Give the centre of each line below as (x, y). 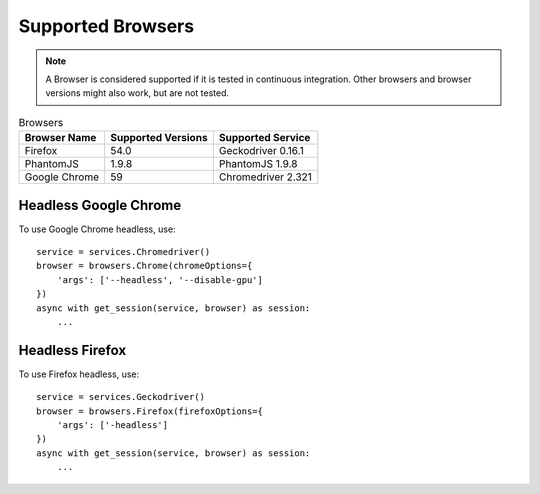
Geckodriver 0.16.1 (261, 151)
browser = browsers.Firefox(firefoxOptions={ (150, 411)
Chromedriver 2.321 (265, 177)
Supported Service (264, 138)
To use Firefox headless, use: (79, 374)
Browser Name (60, 138)
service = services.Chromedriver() (123, 251)
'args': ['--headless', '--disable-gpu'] (160, 279)
